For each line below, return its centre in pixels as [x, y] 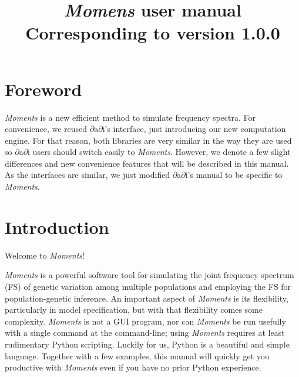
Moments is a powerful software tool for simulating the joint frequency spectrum [149, 275]
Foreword [43, 89]
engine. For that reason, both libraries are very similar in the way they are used [148, 140]
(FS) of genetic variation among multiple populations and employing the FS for [148, 286]
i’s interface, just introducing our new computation [194, 129]
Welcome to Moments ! [45, 255]
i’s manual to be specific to [234, 175]
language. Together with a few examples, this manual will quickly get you [137, 355]
